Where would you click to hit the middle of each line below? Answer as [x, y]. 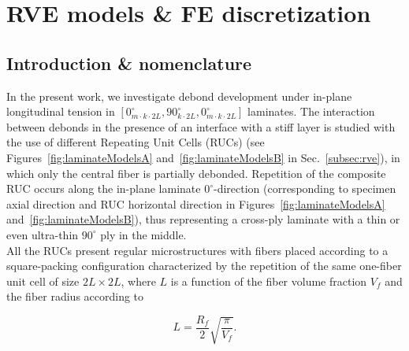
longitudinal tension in [61, 111]
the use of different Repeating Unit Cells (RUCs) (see [136, 142]
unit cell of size [43, 281]
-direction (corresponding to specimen [305, 188]
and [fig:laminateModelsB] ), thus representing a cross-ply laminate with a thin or [203, 219]
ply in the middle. [143, 234]
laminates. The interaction [311, 111]
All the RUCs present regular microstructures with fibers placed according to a [197, 250]
